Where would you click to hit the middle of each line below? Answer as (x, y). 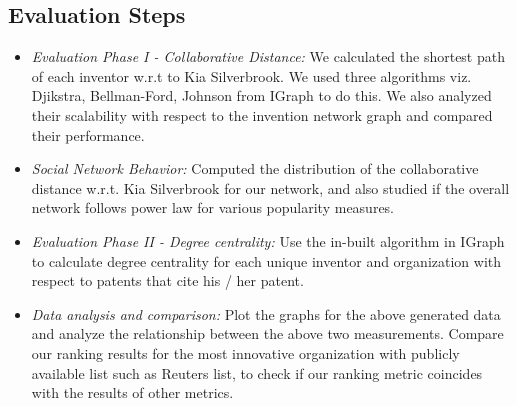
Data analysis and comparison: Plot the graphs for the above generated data (266, 313)
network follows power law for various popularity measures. (213, 207)
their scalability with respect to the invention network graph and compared (262, 114)
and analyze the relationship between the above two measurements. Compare (267, 333)
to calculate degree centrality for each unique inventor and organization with (266, 260)
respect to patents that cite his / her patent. (167, 280)
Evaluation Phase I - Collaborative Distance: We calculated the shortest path (268, 56)
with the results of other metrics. (132, 392)
